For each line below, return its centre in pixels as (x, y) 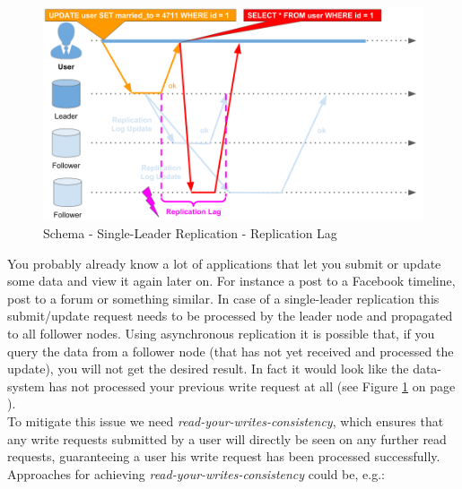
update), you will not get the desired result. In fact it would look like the (208, 369)
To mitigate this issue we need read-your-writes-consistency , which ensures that (226, 421)
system (26, 386)
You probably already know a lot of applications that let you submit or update (224, 263)
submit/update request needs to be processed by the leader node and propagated (230, 316)
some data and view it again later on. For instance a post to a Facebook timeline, (231, 281)
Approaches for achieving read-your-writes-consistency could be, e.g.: (196, 473)
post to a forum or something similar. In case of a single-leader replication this (223, 298)
